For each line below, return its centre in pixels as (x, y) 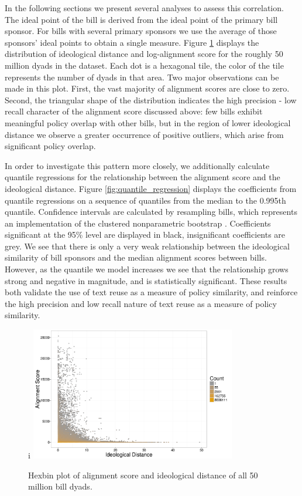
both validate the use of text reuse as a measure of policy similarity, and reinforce (151, 292)
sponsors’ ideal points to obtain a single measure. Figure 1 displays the (132, 42)
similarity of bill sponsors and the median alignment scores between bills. (136, 257)
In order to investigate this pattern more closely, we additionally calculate (137, 165)
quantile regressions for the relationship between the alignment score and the (143, 177)
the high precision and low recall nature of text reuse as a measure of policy (141, 303)
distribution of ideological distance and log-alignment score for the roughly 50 (144, 54)
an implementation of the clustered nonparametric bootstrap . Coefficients (138, 223)
